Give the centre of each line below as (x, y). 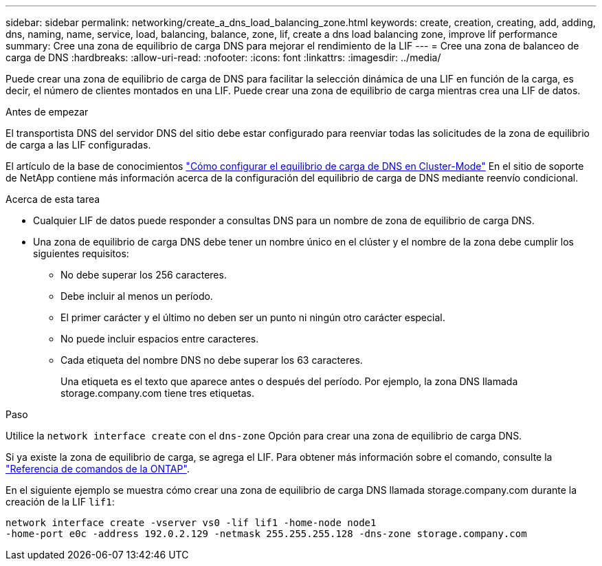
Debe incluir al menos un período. (137, 296)
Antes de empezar (47, 112)
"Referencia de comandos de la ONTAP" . (98, 469)
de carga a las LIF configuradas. (78, 145)
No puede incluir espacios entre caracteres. (160, 339)
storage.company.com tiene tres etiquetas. (158, 393)
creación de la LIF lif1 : (60, 502)
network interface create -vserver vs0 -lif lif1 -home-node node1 (191, 523)
